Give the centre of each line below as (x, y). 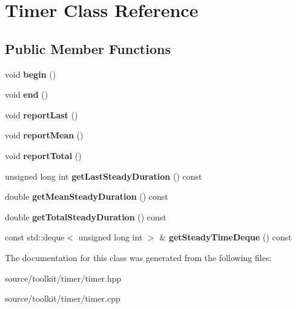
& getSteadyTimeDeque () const (225, 237)
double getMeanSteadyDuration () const (87, 196)
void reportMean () (44, 135)
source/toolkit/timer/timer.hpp (63, 278)
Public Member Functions (88, 48)
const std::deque (35, 237)
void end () (27, 94)
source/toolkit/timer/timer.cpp (63, 298)
